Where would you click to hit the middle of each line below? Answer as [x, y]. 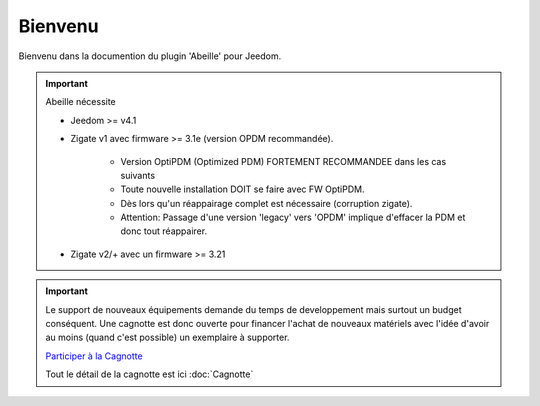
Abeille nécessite [81, 102]
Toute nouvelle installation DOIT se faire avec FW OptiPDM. [242, 189]
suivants [137, 175]
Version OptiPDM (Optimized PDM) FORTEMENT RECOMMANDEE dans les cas [283, 161]
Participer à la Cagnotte [94, 356]
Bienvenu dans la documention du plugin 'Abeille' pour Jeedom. [150, 56]
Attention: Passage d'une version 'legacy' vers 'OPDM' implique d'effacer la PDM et [293, 217]
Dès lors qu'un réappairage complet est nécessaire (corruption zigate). [266, 203]
